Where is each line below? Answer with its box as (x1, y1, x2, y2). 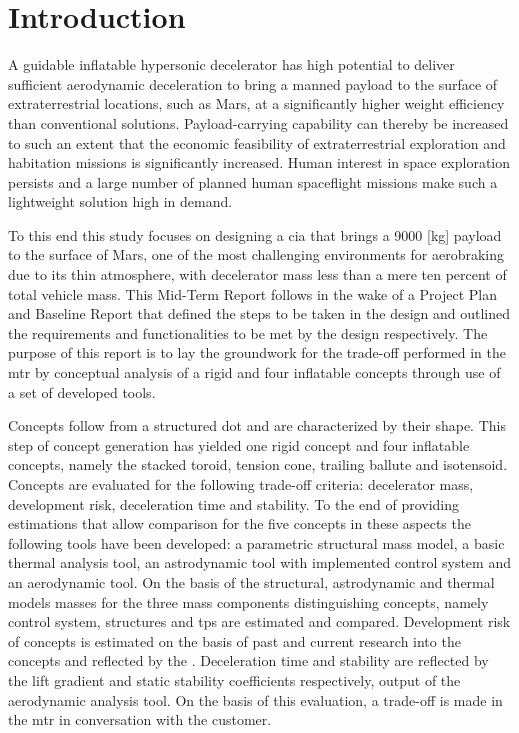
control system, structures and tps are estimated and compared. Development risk (8, 611, 511, 632)
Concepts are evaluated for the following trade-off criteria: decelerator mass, (8, 474, 474, 494)
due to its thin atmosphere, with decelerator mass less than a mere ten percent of (8, 264, 507, 285)
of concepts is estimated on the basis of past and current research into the (8, 630, 461, 651)
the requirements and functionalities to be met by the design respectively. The (8, 322, 488, 343)
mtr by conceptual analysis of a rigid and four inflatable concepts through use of (8, 362, 501, 383)
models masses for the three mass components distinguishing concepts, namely (8, 591, 489, 612)
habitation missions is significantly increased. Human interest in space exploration (8, 152, 511, 173)
